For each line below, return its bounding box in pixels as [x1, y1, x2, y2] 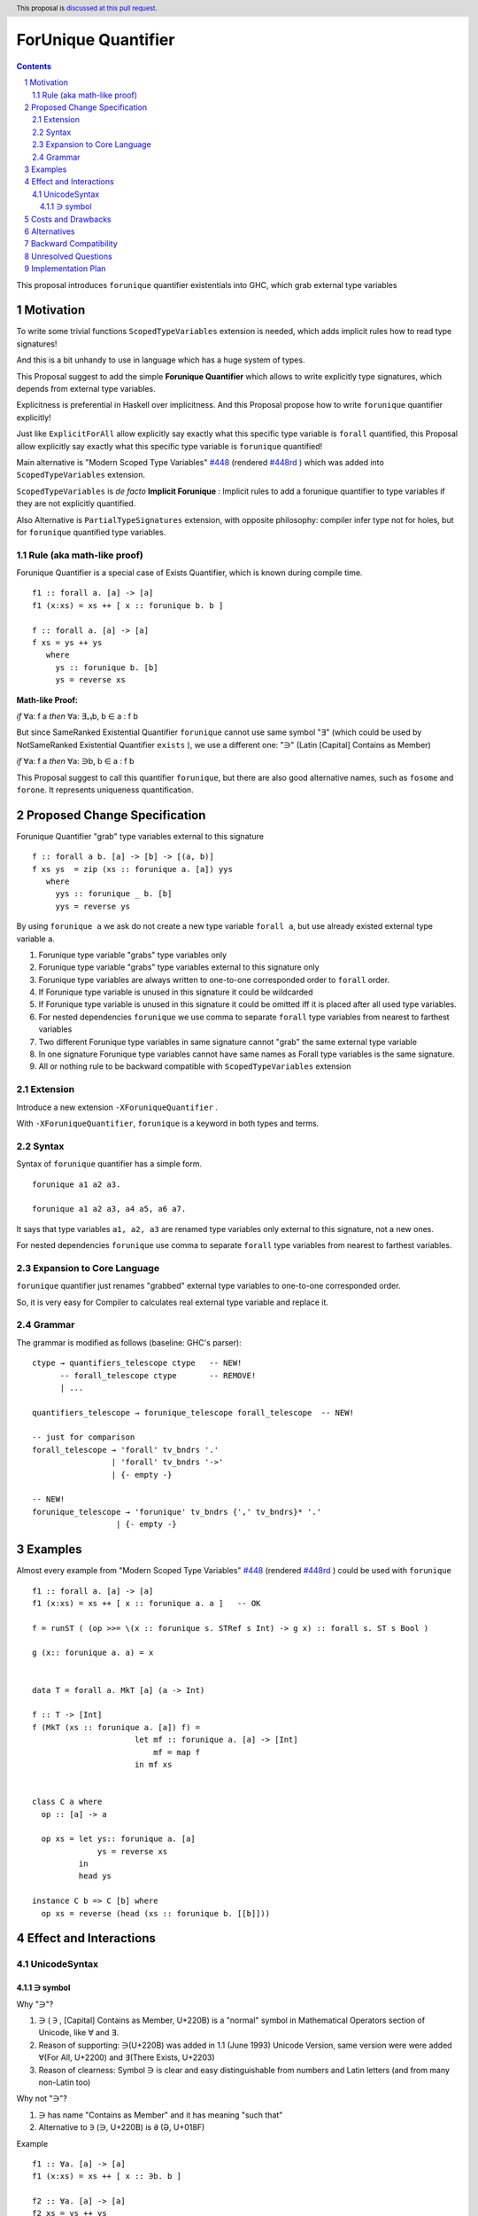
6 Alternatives [24, 226, 75, 237]
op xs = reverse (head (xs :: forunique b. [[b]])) [41, 1908, 270, 1918]
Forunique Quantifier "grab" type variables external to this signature [16, 831, 265, 841]
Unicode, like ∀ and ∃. [38, 2027, 119, 2038]
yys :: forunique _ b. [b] [55, 889, 173, 899]
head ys [78, 1871, 112, 1881]
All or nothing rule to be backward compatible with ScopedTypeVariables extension [38, 1061, 351, 1072]
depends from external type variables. [16, 383, 157, 394]
